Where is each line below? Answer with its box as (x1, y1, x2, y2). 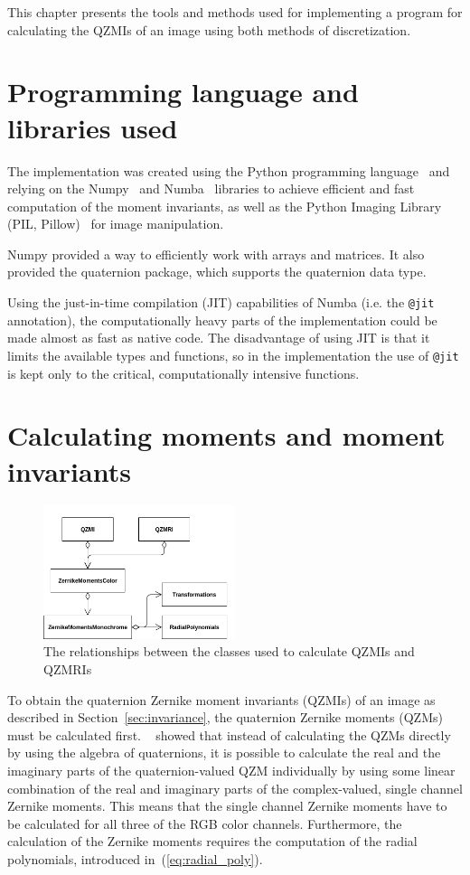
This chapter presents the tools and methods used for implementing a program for (7, 3, 463, 21)
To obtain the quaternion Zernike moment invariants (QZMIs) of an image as (7, 690, 436, 709)
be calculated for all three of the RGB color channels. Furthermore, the (7, 814, 402, 833)
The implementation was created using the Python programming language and (7, 161, 450, 180)
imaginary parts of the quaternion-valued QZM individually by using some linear (7, 760, 456, 779)
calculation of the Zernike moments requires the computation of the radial (7, 832, 418, 851)
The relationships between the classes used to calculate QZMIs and (43, 642, 415, 661)
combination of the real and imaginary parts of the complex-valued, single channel (7, 778, 463, 797)
